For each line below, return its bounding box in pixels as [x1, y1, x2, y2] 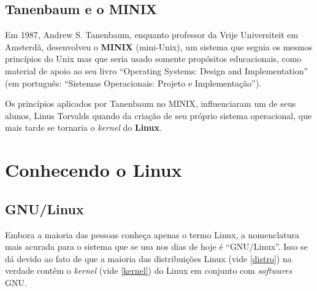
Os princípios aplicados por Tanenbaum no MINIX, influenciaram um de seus [5, 97, 296, 110]
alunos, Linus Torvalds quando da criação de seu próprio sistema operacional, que [5, 109, 312, 122]
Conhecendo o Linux [5, 157, 182, 182]
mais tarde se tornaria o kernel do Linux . [5, 121, 162, 134]
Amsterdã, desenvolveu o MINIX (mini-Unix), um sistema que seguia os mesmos [5, 40, 313, 53]
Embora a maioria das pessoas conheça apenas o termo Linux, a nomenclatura [5, 228, 300, 241]
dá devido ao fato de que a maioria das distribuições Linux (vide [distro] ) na [5, 252, 292, 265]
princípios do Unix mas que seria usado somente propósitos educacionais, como [5, 52, 302, 65]
